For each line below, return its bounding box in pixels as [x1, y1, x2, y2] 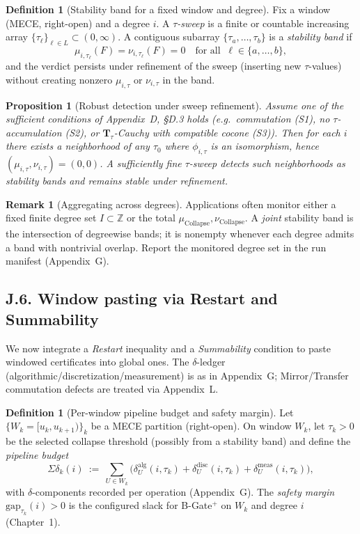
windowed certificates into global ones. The [6, 354, 189, 369]
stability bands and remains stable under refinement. [6, 173, 228, 188]
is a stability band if [269, 29, 352, 44]
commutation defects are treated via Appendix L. [6, 382, 219, 396]
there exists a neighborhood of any [6, 139, 150, 153]
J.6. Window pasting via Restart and [6, 288, 278, 309]
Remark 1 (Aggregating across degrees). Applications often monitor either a [6, 196, 336, 211]
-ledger [196, 354, 226, 369]
